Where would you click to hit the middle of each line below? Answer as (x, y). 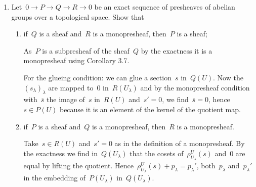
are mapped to (71, 87)
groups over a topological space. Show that (78, 16)
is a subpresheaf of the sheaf (86, 50)
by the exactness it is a (177, 50)
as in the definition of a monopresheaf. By (180, 143)
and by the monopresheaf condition (195, 87)
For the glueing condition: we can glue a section (97, 77)
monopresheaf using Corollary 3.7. (76, 60)
